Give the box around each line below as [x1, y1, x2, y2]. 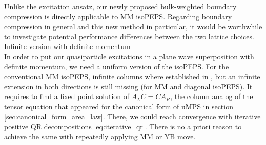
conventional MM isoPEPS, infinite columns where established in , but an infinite [4, 71, 260, 82]
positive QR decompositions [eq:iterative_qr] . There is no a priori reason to [4, 121, 242, 132]
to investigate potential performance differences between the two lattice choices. [4, 31, 254, 41]
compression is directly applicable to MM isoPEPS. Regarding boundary [4, 11, 232, 21]
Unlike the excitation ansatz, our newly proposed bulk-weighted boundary [4, 1, 237, 11]
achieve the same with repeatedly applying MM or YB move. [4, 131, 196, 141]
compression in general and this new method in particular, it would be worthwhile [4, 21, 262, 32]
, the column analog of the [170, 91, 253, 102]
